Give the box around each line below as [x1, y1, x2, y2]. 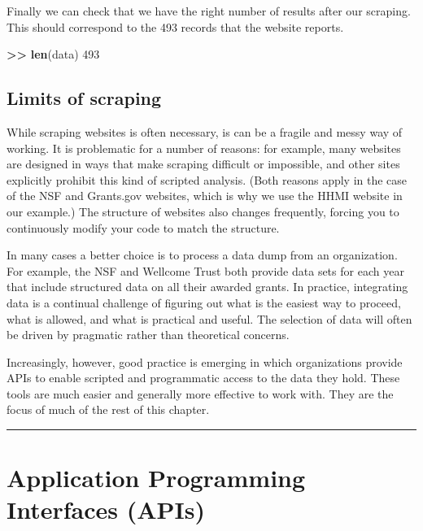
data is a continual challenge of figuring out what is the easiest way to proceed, [7, 294, 401, 311]
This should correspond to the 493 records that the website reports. [7, 18, 344, 35]
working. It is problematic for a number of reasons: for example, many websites [7, 139, 401, 156]
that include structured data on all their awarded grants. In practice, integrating [7, 278, 408, 295]
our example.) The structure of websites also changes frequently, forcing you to [7, 202, 399, 220]
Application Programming [7, 461, 306, 494]
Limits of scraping [7, 85, 162, 111]
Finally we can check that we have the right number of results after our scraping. [7, 2, 411, 19]
